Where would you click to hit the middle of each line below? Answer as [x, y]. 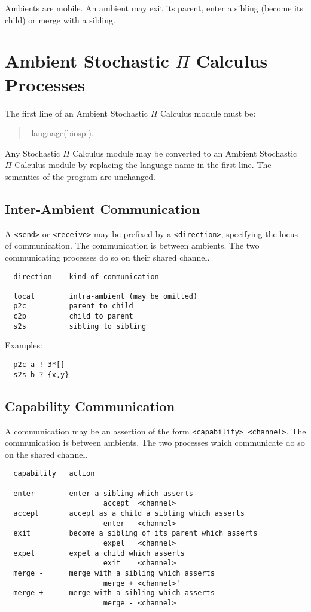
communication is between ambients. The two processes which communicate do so [155, 443]
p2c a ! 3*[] [39, 365]
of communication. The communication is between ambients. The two [132, 245]
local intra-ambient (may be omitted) [106, 296]
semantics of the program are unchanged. [80, 176]
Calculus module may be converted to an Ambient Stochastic [185, 153]
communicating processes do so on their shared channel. [107, 257]
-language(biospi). [61, 133]
